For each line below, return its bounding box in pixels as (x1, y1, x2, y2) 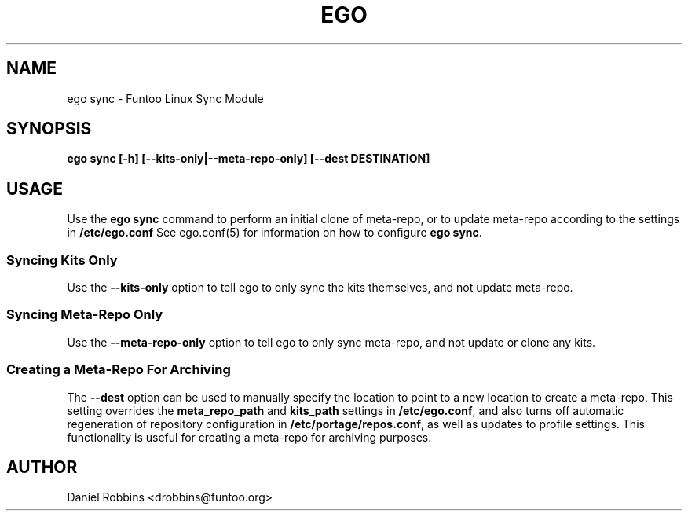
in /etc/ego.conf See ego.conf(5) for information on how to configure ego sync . (67, 225, 482, 240)
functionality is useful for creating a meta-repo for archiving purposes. (67, 430, 432, 444)
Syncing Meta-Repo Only (6, 306, 163, 323)
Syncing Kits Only (6, 251, 118, 268)
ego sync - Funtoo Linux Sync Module (67, 91, 264, 105)
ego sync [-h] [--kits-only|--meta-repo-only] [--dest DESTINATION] (67, 152, 430, 166)
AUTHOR (6, 456, 78, 477)
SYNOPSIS (6, 119, 92, 139)
